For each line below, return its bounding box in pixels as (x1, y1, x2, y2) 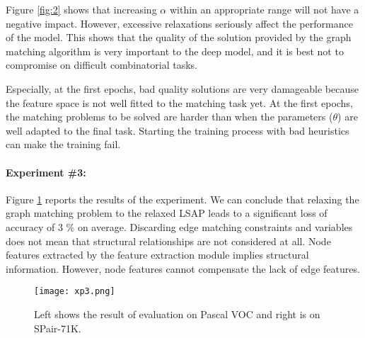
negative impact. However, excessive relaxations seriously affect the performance (6, 16, 353, 30)
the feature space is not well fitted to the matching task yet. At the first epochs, (6, 95, 353, 110)
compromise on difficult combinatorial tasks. (6, 57, 197, 72)
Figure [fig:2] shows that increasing (6, 2, 157, 16)
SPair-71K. (34, 320, 81, 335)
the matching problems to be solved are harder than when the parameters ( (6, 109, 333, 124)
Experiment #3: (6, 164, 86, 179)
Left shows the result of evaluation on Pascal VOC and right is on (34, 306, 320, 321)
